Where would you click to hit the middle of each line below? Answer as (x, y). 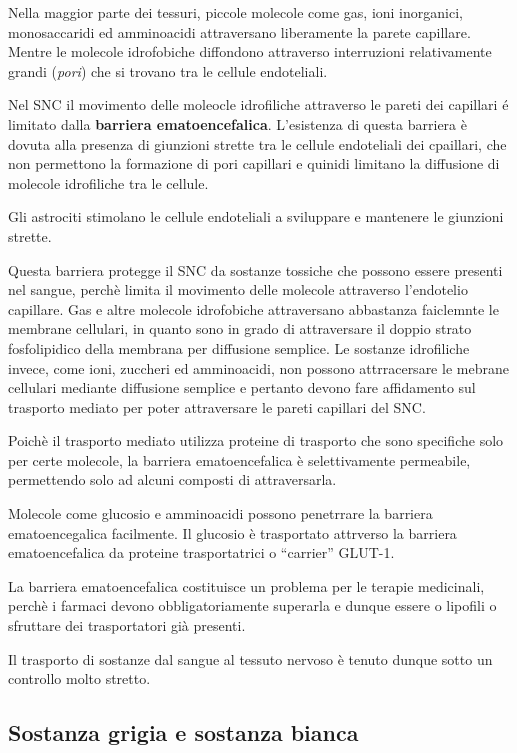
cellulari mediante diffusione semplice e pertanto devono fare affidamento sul (242, 387)
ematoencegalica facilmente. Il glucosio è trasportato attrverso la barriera (232, 532)
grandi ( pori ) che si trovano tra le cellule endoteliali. (168, 70)
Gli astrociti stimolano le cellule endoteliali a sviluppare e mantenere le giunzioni (256, 216)
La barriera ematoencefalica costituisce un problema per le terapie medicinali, (246, 585)
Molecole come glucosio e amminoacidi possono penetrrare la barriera (220, 513)
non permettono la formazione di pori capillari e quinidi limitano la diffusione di (254, 163)
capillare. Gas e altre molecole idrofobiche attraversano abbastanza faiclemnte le (253, 308)
